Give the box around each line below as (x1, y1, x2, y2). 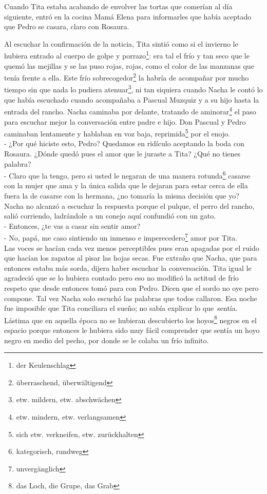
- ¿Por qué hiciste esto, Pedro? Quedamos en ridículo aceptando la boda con (4, 138, 244, 149)
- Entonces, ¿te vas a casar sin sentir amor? (4, 220, 141, 231)
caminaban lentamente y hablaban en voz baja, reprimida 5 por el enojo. (4, 127, 230, 139)
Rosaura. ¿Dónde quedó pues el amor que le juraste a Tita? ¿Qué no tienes (4, 148, 241, 159)
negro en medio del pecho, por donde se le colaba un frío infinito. (4, 334, 209, 345)
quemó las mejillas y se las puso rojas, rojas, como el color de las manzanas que (4, 60, 254, 71)
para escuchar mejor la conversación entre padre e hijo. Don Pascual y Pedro (4, 116, 246, 127)
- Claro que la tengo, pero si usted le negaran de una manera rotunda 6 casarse (4, 169, 251, 181)
